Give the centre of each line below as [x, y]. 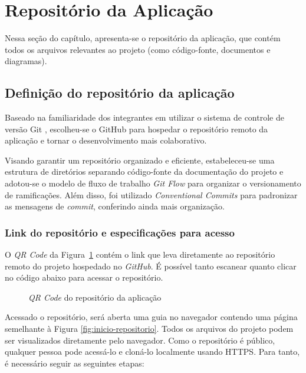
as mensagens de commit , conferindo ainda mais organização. [115, 206]
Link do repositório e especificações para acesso [120, 232]
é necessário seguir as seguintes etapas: [75, 363]
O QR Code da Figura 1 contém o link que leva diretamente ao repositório [140, 254]
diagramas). [26, 61]
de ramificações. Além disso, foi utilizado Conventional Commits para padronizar [151, 194]
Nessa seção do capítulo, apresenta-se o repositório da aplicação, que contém [143, 38]
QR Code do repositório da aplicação [95, 297]
